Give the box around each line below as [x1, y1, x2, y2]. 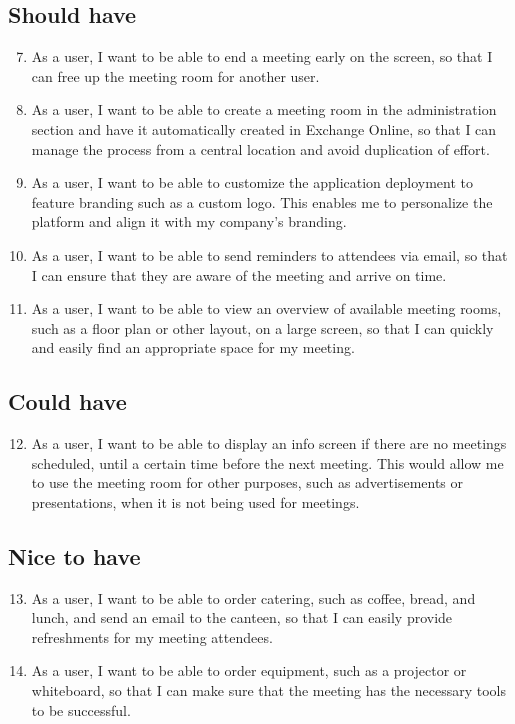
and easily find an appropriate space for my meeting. [31, 337, 355, 358]
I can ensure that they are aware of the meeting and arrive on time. [31, 264, 447, 285]
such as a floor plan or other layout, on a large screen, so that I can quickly [31, 317, 494, 338]
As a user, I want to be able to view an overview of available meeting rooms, [31, 298, 502, 319]
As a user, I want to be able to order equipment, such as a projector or [31, 660, 467, 681]
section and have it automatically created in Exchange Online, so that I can [31, 118, 497, 139]
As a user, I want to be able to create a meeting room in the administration [31, 99, 497, 120]
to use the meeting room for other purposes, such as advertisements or [31, 472, 464, 493]
